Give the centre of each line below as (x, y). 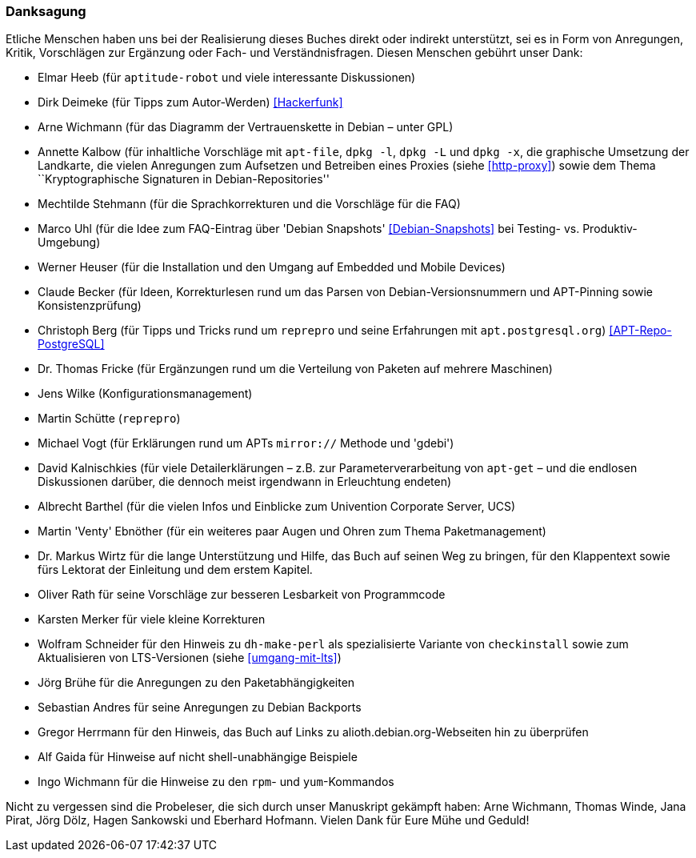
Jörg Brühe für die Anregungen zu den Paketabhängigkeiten (196, 683)
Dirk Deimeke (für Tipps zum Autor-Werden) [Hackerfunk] (190, 102)
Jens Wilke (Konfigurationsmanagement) (145, 394)
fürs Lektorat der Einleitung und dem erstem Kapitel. (175, 570)
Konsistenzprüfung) (90, 306)
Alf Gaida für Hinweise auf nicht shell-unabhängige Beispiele (198, 757)
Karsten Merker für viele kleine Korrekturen (152, 619)
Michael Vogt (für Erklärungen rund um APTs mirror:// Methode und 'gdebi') (246, 443)
